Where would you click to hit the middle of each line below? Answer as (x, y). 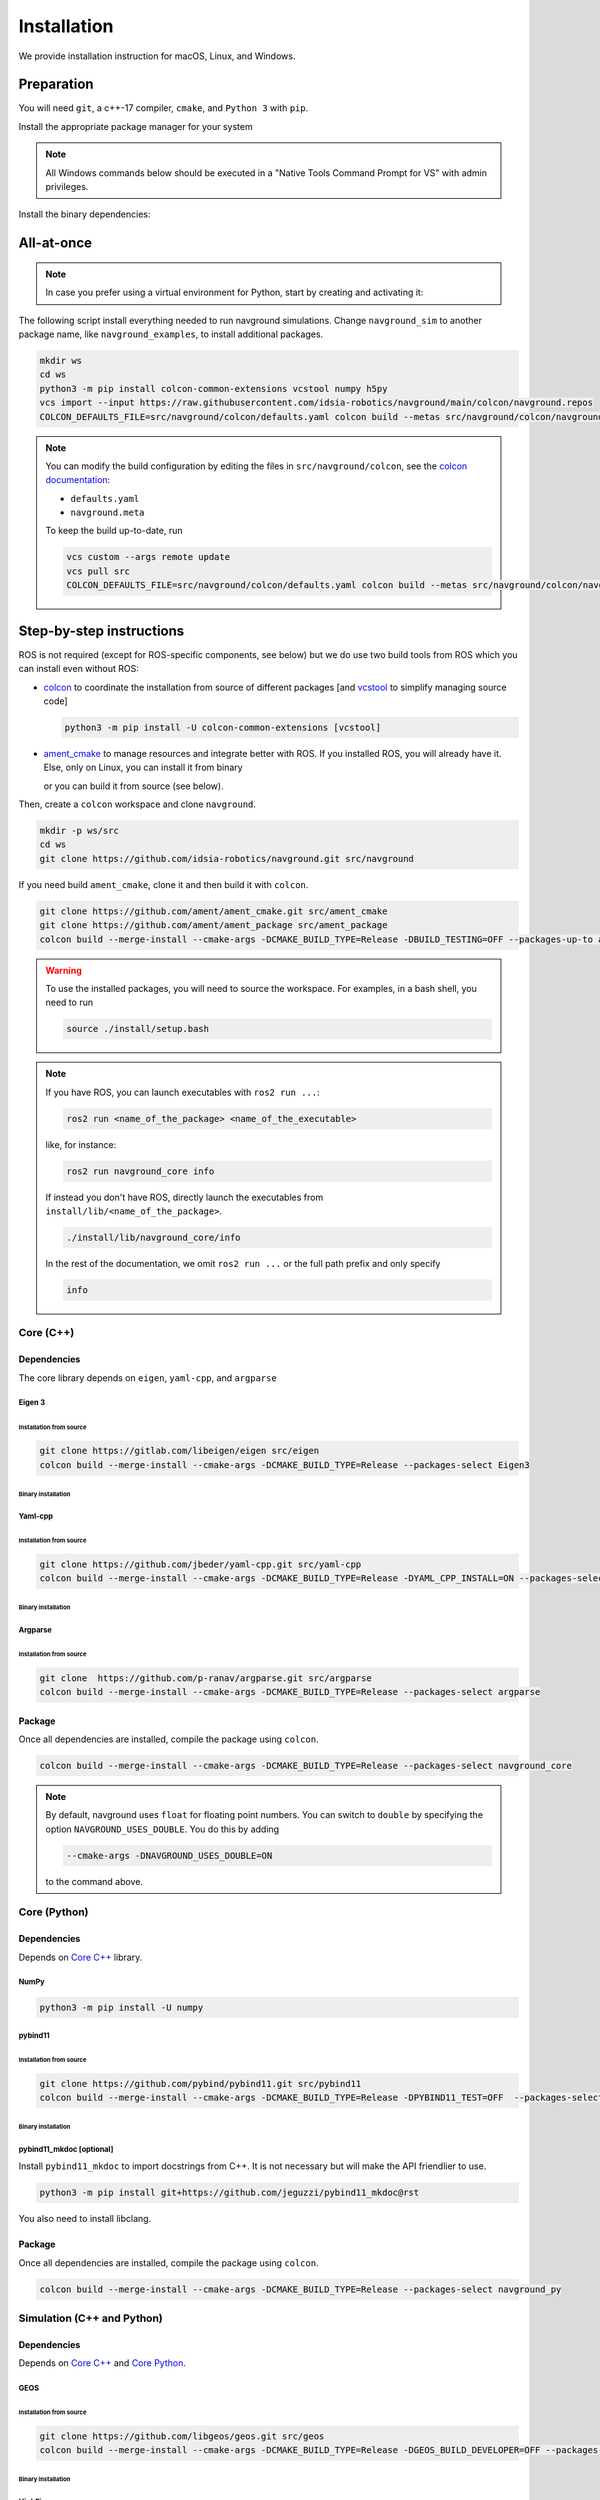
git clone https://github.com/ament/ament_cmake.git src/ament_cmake (213, 911)
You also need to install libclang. (85, 2219)
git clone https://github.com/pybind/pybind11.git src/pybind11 (200, 2084)
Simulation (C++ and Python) (91, 2318)
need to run (69, 1002)
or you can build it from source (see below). (133, 786)
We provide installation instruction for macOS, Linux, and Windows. (157, 56)
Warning (63, 970)
